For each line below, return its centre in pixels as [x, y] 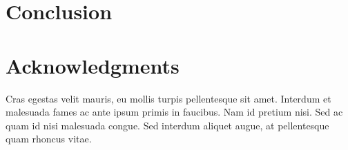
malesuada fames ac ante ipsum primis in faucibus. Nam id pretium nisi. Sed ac [174, 112]
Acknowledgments [93, 65]
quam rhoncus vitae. [49, 139]
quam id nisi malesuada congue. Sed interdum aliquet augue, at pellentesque [167, 125]
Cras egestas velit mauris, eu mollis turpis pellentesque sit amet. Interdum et [168, 98]
